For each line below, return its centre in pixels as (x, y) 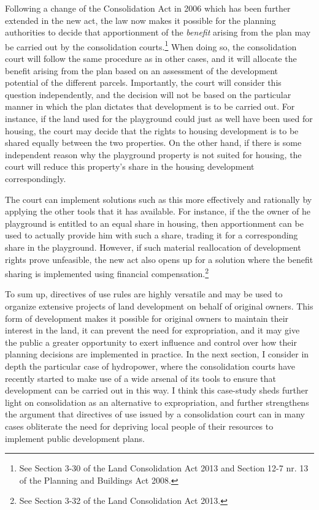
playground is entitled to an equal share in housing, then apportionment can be (154, 223)
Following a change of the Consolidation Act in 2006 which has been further (148, 8)
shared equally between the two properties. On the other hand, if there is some (153, 143)
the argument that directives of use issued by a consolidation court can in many (155, 414)
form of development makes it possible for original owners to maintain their (147, 318)
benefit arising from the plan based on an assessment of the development (142, 70)
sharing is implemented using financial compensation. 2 (107, 272)
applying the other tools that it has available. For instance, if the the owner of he (158, 211)
